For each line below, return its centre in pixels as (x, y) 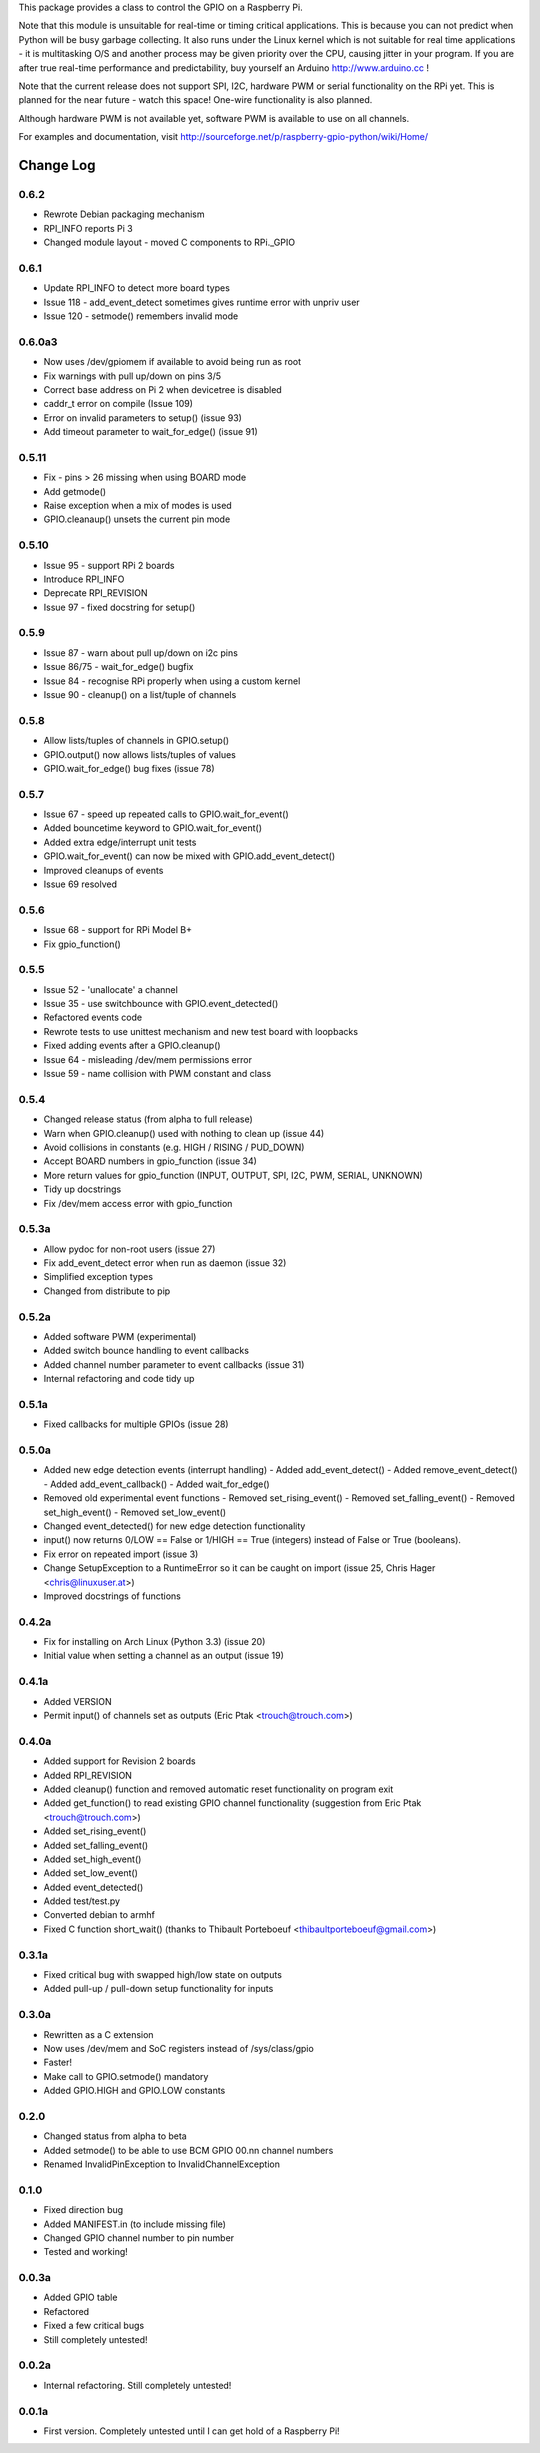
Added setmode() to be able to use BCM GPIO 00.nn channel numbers (188, 2150)
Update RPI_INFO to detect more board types (136, 288)
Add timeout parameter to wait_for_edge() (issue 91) (151, 432)
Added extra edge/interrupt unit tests (120, 842)
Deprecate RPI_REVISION (95, 593)
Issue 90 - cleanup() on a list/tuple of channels (140, 695)
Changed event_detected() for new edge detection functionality (174, 1526)
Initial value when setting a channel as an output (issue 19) (164, 1656)
